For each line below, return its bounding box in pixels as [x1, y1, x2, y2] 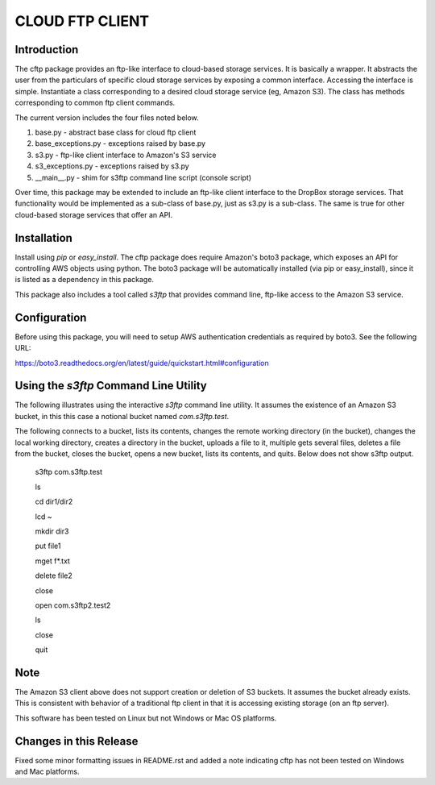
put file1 [35, 541, 61, 551]
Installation [14, 231, 72, 245]
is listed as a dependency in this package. [14, 275, 155, 285]
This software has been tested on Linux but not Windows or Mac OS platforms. [14, 713, 277, 723]
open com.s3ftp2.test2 [35, 600, 111, 610]
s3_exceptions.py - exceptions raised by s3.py [35, 161, 189, 171]
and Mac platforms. [14, 766, 80, 777]
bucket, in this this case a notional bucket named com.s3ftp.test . [14, 411, 230, 421]
